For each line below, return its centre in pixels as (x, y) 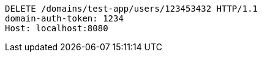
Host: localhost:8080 (57, 28)
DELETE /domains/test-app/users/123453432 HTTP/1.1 (132, 9)
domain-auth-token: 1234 (64, 18)
